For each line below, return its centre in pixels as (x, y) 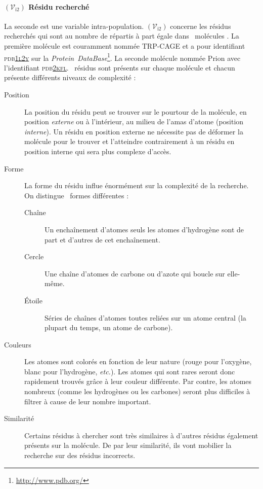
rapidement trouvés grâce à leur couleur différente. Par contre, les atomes (138, 381)
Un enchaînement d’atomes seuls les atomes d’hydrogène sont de (144, 229)
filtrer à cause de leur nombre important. (88, 401)
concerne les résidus (201, 26)
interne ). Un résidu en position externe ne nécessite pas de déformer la (134, 131)
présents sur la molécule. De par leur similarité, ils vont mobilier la (128, 445)
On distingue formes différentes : (77, 195)
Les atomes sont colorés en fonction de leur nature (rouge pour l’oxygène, (138, 361)
